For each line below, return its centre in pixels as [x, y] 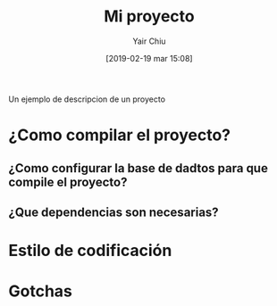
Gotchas [41, 291]
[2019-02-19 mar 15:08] [149, 58]
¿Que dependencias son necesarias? [114, 212]
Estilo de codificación [90, 251]
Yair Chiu [149, 41]
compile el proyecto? [68, 182]
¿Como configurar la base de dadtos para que [138, 168]
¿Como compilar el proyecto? [120, 135]
